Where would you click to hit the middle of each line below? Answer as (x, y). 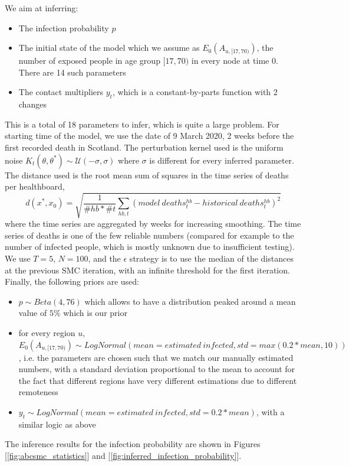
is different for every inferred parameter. (222, 160)
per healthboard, (35, 186)
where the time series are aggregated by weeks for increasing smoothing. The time (153, 224)
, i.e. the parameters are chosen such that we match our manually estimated (156, 357)
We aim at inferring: (42, 8)
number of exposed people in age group (89, 61)
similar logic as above (57, 424)
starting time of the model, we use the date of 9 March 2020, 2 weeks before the (149, 136)
